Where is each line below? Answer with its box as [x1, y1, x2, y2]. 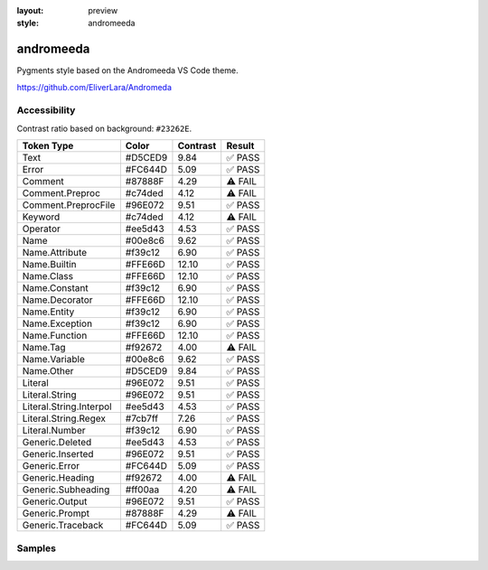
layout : [16, 5, 44, 15]
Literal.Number [22, 425, 86, 437]
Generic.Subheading [22, 483, 110, 496]
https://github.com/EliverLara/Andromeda [16, 81, 172, 92]
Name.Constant [22, 282, 89, 294]
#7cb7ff [125, 412, 158, 425]
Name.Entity [22, 305, 75, 318]
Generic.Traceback [22, 519, 104, 532]
